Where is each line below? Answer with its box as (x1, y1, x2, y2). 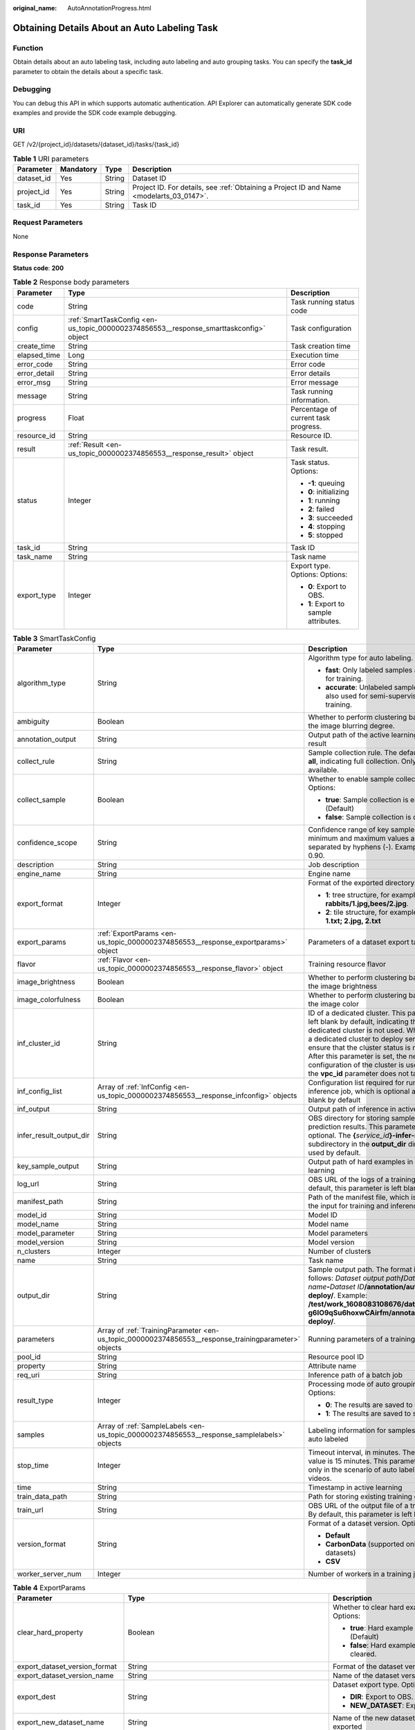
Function (12, 43, 44, 53)
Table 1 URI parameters (12, 154, 89, 163)
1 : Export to (308, 599, 345, 608)
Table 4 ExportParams (12, 1583, 86, 1593)
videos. (308, 1474, 332, 1484)
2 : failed (308, 504, 335, 513)
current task (290, 412, 331, 422)
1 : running (308, 495, 340, 505)
